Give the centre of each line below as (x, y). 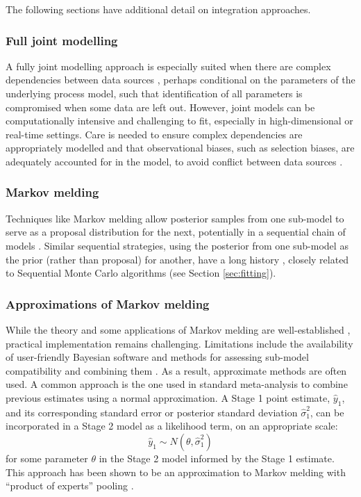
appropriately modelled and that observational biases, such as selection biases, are (180, 148)
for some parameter (47, 458)
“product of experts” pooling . (70, 486)
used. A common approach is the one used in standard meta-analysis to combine (177, 384)
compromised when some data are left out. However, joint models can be (160, 107)
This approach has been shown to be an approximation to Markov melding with (176, 472)
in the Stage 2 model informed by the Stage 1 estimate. (217, 458)
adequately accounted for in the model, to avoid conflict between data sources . (174, 161)
